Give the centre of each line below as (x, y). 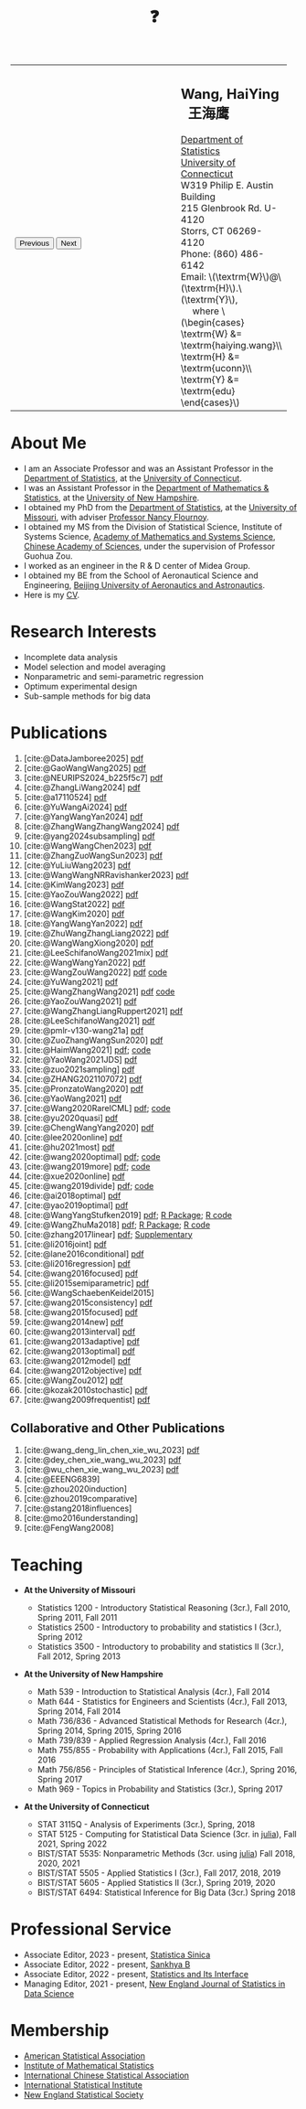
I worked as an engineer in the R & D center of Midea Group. (137, 565)
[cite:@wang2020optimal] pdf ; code (92, 1156)
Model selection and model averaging (95, 667)
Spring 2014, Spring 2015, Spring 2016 (109, 1731)
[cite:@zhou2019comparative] (80, 1499)
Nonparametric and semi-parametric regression (114, 676)
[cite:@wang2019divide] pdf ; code (89, 1185)
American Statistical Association (84, 2056)
